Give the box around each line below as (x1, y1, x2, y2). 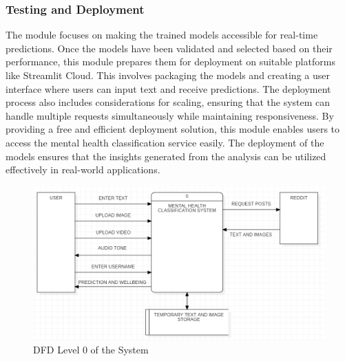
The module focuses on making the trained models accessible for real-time (6, 28, 318, 42)
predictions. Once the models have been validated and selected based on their (6, 41, 333, 55)
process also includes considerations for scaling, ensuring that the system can (6, 95, 331, 109)
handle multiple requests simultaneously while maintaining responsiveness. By (6, 108, 334, 122)
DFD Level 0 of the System (33, 342, 149, 357)
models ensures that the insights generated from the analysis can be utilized (6, 149, 326, 163)
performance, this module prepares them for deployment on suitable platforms (6, 54, 335, 69)
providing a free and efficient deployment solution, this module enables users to (6, 122, 340, 136)
